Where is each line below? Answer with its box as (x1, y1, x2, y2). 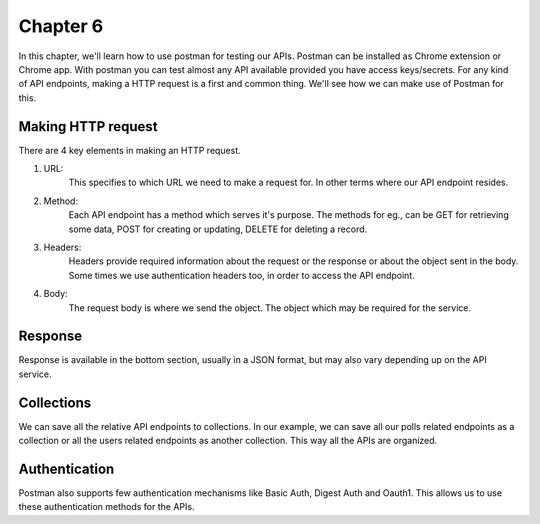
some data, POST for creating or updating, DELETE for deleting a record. (68, 223, 368, 235)
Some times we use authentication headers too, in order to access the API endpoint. (68, 269, 415, 281)
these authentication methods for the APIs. (18, 501, 195, 513)
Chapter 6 (18, 15, 104, 37)
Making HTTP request (18, 118, 159, 135)
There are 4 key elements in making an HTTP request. (18, 144, 242, 156)
